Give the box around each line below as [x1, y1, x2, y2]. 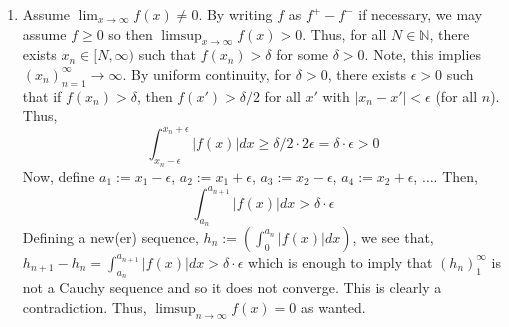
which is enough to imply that [248, 251, 433, 272]
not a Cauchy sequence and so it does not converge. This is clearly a [22, 277, 442, 298]
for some [276, 44, 329, 65]
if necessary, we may [358, 4, 483, 24]
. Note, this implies [364, 44, 482, 65]
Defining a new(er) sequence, [22, 226, 199, 247]
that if [22, 85, 62, 106]
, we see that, [352, 226, 434, 247]
